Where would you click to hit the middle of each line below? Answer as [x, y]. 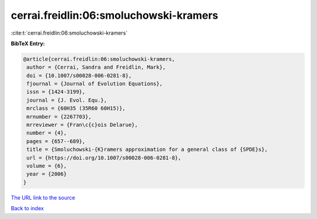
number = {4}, [47, 133]
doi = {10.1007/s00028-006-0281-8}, [79, 75]
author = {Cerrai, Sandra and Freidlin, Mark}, [96, 67]
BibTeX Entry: [28, 43]
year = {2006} [47, 174]
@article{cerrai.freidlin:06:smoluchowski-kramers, [99, 59]
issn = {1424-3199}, [56, 92]
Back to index [27, 208]
